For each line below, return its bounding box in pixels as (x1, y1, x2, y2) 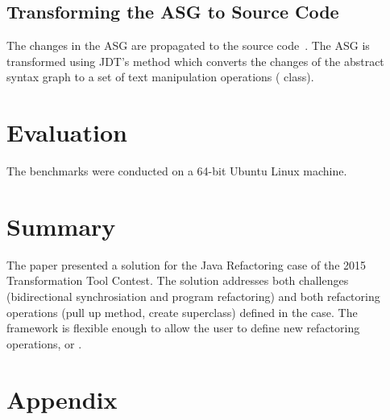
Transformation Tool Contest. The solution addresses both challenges (6, 272, 349, 289)
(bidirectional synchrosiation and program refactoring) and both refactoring (6, 288, 380, 305)
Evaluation (6, 116, 127, 149)
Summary (6, 209, 116, 242)
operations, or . (6, 335, 82, 352)
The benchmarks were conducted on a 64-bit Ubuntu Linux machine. (6, 163, 347, 179)
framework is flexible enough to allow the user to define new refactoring (6, 319, 360, 336)
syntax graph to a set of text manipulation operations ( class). (6, 68, 314, 85)
